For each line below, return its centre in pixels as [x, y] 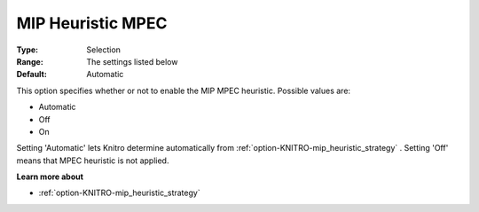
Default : [32, 75]
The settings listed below [132, 61]
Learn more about [50, 177]
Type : [27, 50]
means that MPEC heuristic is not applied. [93, 161]
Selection [104, 50]
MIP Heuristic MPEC [92, 23]
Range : [30, 61]
